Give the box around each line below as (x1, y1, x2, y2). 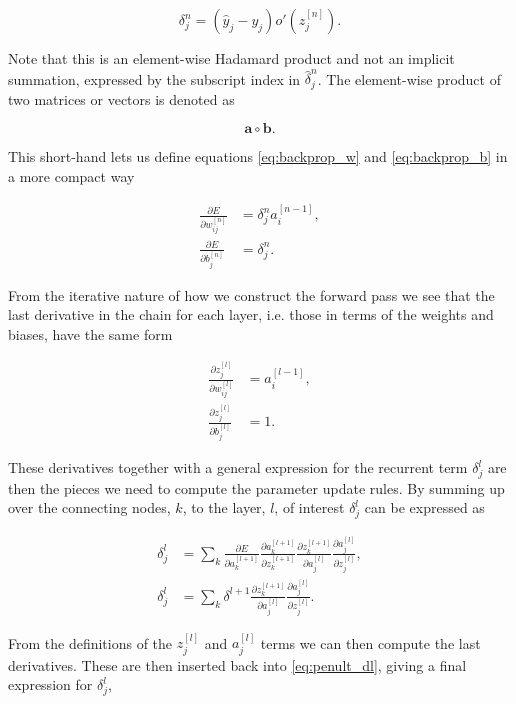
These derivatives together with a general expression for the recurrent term (8, 457, 468, 478)
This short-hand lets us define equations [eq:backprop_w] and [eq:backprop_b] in (8, 146, 508, 167)
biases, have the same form (8, 323, 173, 344)
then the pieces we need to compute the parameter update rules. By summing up (8, 477, 505, 498)
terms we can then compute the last (260, 632, 481, 653)
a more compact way (8, 165, 135, 186)
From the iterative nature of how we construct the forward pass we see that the (8, 284, 495, 305)
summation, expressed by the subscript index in (8, 68, 301, 89)
